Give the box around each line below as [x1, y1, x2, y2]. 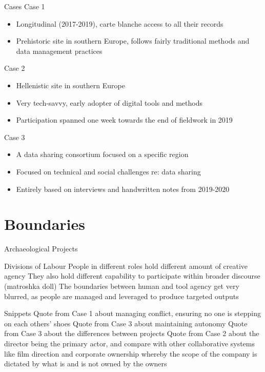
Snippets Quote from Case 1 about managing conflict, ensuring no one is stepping [4, 308, 261, 319]
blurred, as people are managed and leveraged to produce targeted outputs [4, 290, 239, 301]
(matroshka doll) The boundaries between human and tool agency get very [4, 281, 239, 291]
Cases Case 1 [4, 1, 45, 11]
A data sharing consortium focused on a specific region [16, 149, 189, 160]
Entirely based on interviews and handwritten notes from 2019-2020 [16, 183, 230, 194]
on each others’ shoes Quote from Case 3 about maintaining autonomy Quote [4, 318, 248, 328]
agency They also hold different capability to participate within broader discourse [4, 270, 260, 281]
